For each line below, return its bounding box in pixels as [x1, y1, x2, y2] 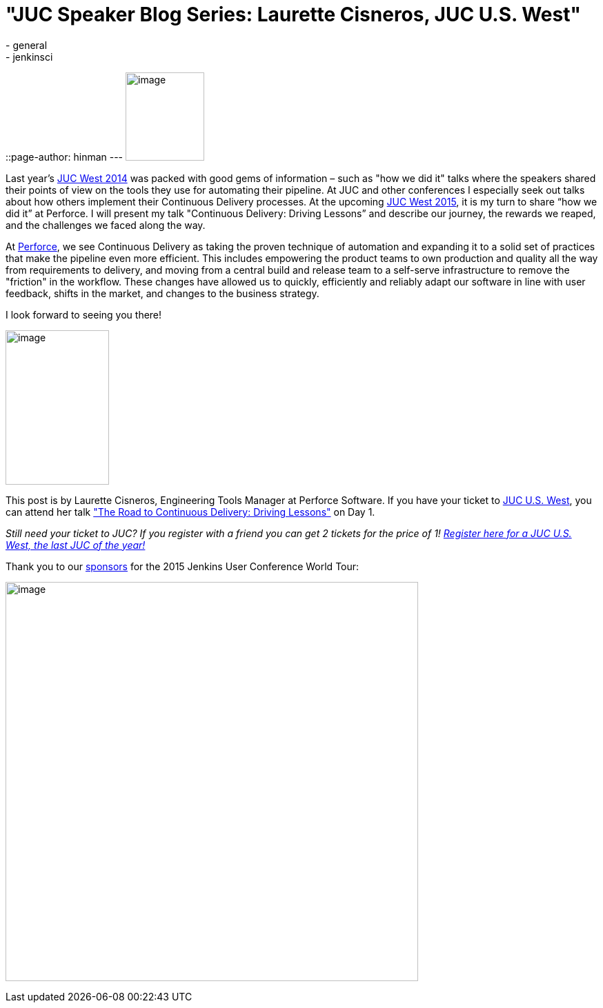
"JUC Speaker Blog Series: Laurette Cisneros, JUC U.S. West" [6, 3, 581, 26]
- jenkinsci [6, 50, 53, 63]
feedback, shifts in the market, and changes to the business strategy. [6, 287, 319, 299]
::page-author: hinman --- [6, 150, 123, 163]
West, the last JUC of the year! [6, 538, 146, 551]
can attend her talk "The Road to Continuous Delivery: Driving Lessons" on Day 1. [6, 505, 375, 518]
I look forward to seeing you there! [6, 308, 162, 321]
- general [6, 39, 48, 51]
